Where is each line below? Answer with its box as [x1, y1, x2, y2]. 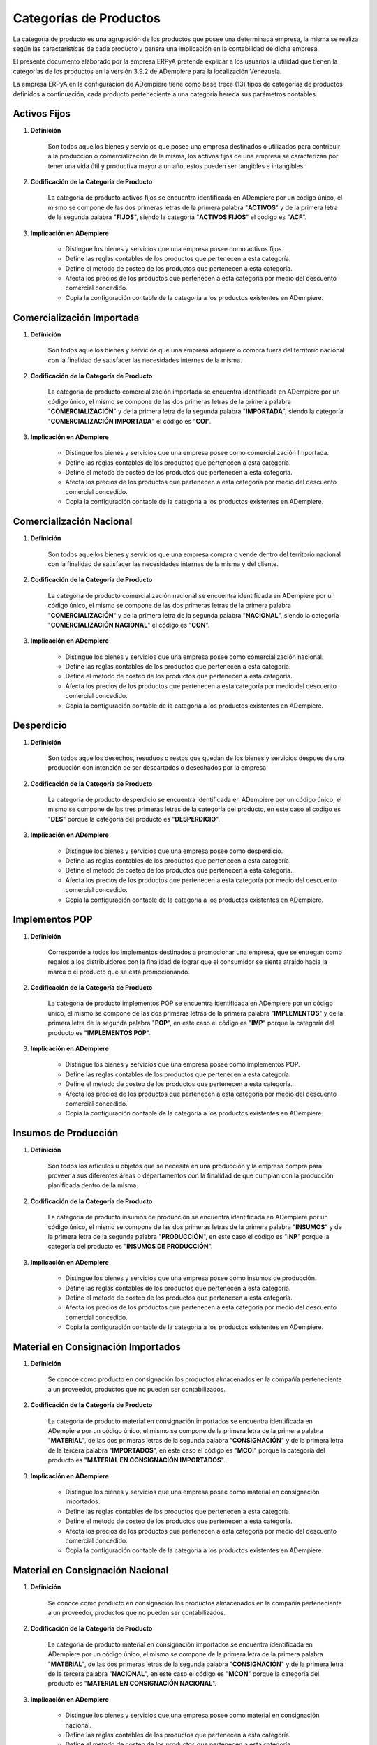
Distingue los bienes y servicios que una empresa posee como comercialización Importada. [65, 449, 330, 457]
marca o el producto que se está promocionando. [47, 967, 190, 976]
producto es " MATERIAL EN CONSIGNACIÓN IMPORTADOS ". [47, 1456, 226, 1464]
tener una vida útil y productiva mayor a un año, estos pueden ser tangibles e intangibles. [47, 161, 305, 170]
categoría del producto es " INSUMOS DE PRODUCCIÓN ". [47, 1242, 213, 1251]
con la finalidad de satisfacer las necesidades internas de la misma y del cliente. [47, 559, 279, 568]
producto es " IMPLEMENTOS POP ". [47, 1028, 151, 1037]
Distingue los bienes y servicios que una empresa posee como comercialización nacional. [65, 653, 324, 661]
